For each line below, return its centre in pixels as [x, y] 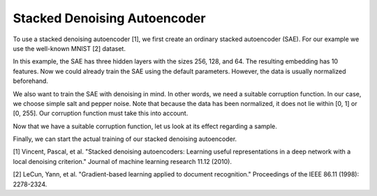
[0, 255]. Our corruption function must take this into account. [101, 113]
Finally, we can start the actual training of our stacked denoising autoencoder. [125, 139]
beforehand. [31, 81]
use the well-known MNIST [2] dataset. [69, 48]
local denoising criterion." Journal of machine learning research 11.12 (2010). [122, 161]
